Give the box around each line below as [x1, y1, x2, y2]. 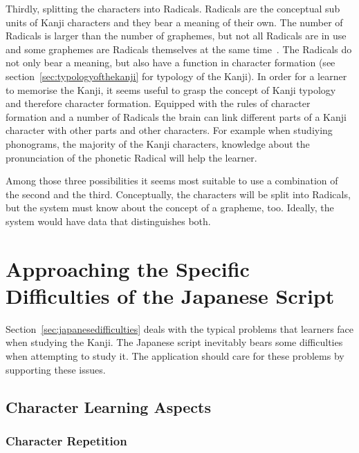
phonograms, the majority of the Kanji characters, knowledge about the [6, 136, 310, 151]
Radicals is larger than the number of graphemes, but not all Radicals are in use [6, 28, 347, 43]
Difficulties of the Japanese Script [6, 281, 335, 309]
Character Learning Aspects [6, 396, 212, 417]
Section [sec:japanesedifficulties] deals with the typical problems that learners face [6, 321, 354, 336]
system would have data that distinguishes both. [6, 213, 211, 228]
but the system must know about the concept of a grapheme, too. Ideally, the [6, 200, 334, 215]
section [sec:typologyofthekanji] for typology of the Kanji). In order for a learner [6, 68, 347, 83]
